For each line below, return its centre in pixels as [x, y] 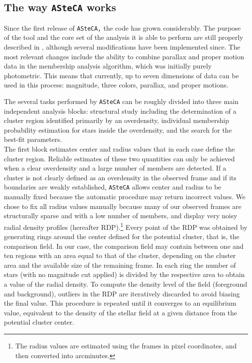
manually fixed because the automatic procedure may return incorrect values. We [125, 197]
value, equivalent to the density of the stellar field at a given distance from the [120, 312]
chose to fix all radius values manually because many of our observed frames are [123, 206]
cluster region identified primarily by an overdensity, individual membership [117, 120]
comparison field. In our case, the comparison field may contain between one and [124, 246]
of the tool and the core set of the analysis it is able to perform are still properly [124, 37]
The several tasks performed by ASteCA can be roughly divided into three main [121, 101]
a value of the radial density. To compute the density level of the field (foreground [126, 284]
